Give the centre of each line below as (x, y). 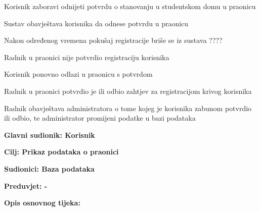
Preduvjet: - (26, 186)
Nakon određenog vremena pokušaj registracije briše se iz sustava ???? (113, 40)
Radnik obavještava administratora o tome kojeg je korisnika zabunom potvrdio (128, 108)
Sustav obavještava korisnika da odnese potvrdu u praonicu (96, 23)
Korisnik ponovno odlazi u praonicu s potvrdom (78, 74)
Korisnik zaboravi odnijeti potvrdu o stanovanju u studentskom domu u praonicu (130, 6)
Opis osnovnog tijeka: (42, 203)
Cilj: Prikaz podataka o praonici (61, 152)
